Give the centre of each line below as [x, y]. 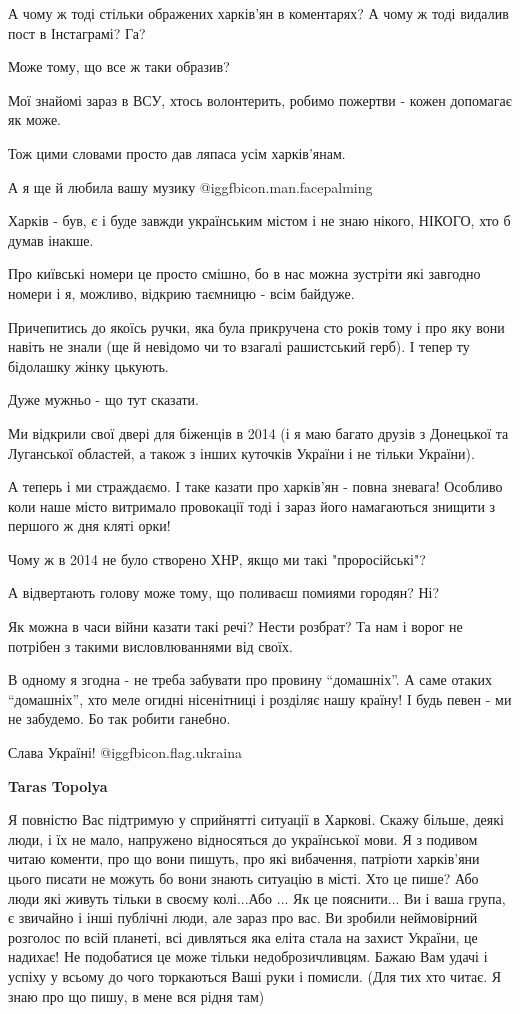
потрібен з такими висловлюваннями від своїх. [150, 645]
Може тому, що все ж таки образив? [119, 66]
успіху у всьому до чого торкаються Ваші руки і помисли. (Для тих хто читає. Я [255, 975]
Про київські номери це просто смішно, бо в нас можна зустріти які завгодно [244, 273]
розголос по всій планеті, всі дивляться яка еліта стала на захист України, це [243, 936]
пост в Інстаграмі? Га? [77, 32]
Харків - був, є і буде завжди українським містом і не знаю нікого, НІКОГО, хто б [259, 220]
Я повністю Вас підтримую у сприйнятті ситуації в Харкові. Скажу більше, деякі [256, 819]
